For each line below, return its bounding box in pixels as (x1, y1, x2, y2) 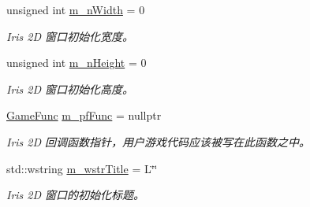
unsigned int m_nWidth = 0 (6, 2, 145, 17)
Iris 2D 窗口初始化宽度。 (6, 28, 134, 44)
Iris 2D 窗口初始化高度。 (6, 80, 134, 97)
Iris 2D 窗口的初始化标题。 (6, 187, 145, 203)
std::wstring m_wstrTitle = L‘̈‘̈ (6, 160, 158, 176)
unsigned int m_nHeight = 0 (6, 54, 147, 71)
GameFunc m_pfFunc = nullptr (6, 107, 162, 124)
